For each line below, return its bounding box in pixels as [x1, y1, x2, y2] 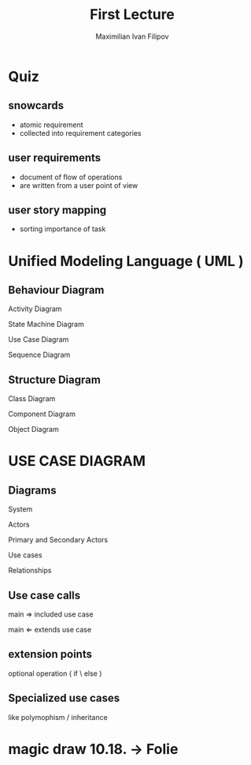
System [8, 504, 33, 514]
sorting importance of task [19, 224, 106, 234]
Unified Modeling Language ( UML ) [8, 252, 244, 270]
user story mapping [8, 203, 107, 216]
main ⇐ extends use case [8, 625, 92, 634]
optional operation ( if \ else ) [8, 669, 102, 678]
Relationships [8, 566, 52, 576]
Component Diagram [8, 409, 76, 419]
